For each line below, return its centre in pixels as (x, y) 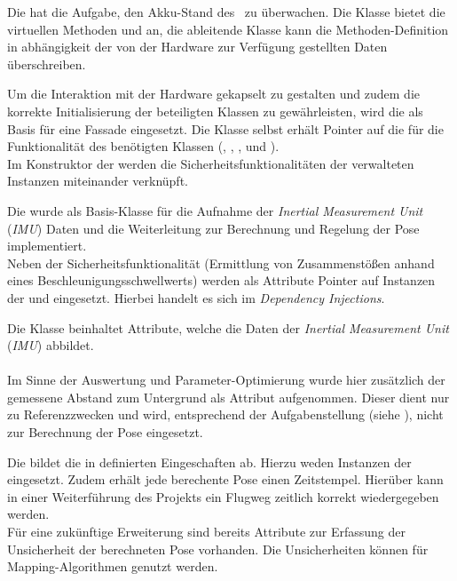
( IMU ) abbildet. (51, 345)
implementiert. (47, 246)
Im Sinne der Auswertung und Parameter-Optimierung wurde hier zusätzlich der (226, 380)
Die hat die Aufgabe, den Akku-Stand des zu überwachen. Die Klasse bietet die (226, 12)
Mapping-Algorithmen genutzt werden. (113, 566)
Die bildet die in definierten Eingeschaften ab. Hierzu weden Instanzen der (209, 462)
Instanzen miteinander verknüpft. (98, 181)
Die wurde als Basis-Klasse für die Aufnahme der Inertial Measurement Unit (215, 210)
